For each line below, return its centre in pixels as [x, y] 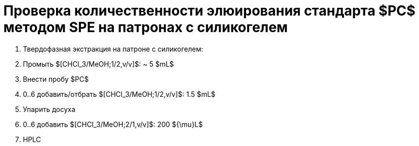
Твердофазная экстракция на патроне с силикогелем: [113, 49]
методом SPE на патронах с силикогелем [146, 27]
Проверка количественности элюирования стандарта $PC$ [209, 11]
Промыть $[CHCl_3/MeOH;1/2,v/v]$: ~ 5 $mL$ [98, 64]
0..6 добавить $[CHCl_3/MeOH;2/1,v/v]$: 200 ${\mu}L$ [113, 124]
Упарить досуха [49, 109]
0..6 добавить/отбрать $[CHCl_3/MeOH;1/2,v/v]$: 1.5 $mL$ [119, 94]
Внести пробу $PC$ [56, 79]
